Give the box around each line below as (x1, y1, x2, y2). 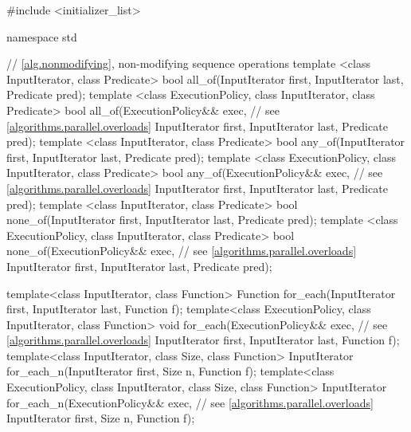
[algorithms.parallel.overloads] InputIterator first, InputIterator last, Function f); (6, 332, 400, 348)
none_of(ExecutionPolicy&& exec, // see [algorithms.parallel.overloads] (6, 242, 357, 259)
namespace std (6, 28, 77, 45)
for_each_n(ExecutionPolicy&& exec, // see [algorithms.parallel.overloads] (6, 394, 374, 410)
